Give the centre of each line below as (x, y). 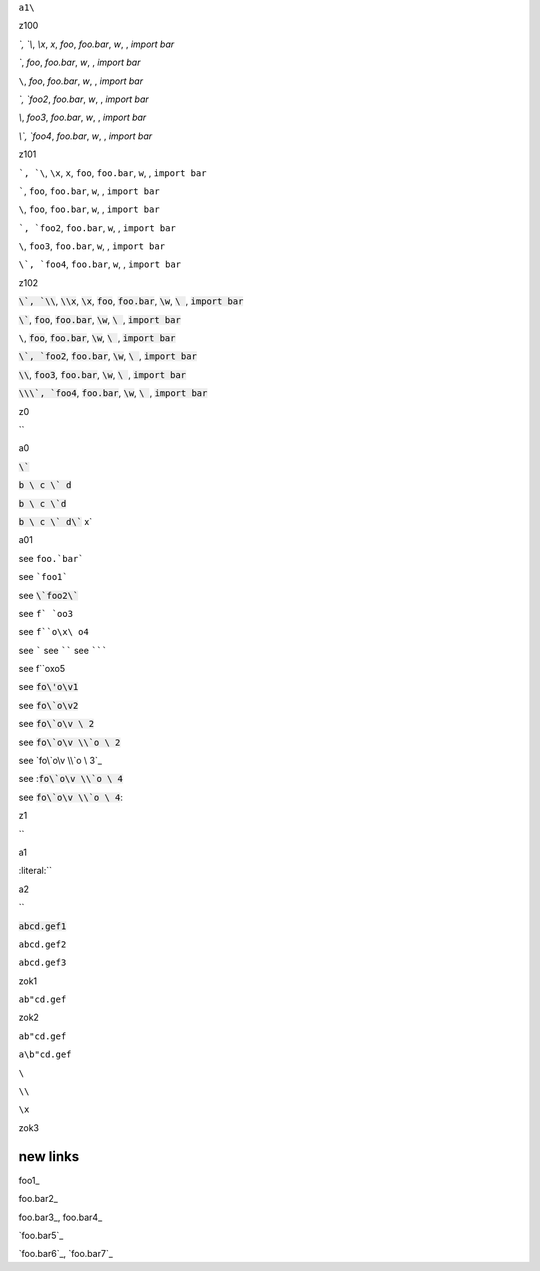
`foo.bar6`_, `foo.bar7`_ (66, 1254)
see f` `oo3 (46, 613)
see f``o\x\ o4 (53, 632)
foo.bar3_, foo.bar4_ (60, 1217)
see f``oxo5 (41, 669)
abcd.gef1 (42, 926)
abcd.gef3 (42, 963)
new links (49, 1156)
